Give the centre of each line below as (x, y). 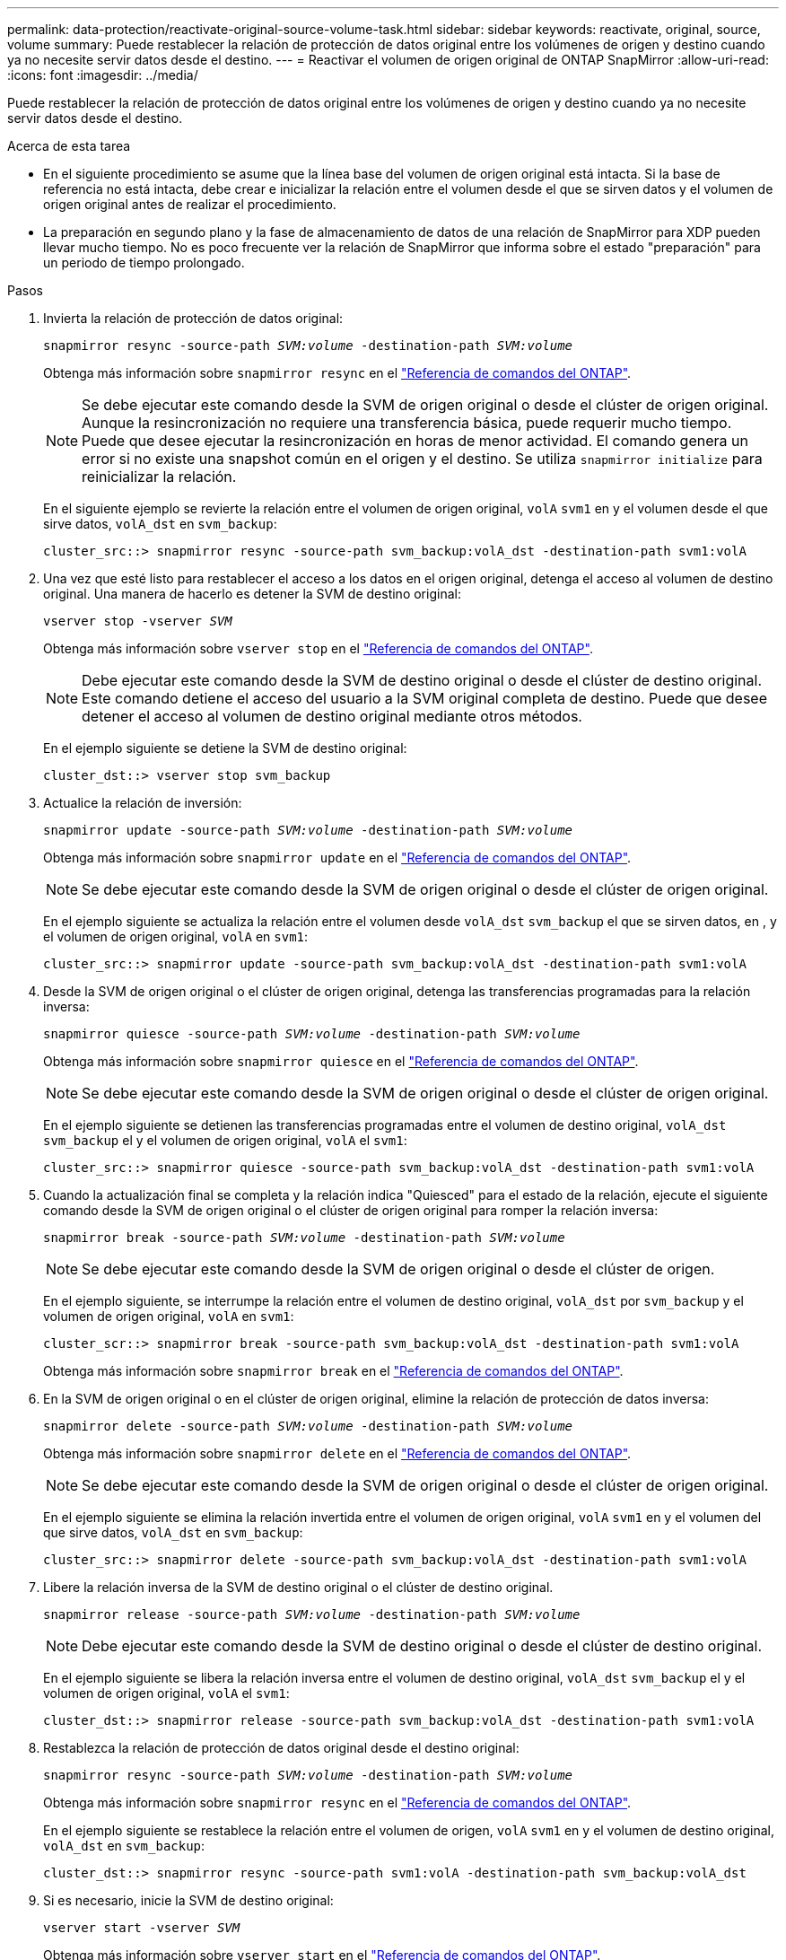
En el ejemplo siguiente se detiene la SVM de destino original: (225, 748)
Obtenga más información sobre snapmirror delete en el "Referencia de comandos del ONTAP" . (337, 1453)
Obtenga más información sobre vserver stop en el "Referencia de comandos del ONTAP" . (318, 648)
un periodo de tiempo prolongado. (144, 262)
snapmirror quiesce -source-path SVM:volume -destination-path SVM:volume (312, 1034)
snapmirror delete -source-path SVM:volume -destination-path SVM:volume (308, 1426)
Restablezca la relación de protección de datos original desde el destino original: (281, 1748)
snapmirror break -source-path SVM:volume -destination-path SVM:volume (304, 1238)
